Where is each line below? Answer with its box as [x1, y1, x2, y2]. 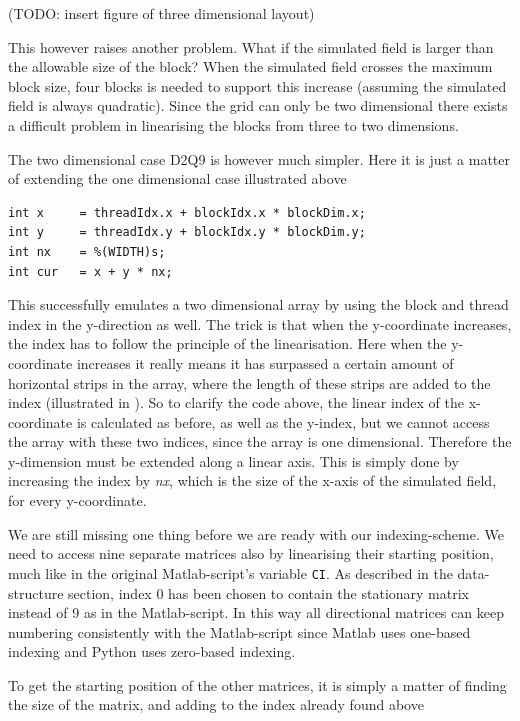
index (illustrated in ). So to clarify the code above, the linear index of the [8, 392, 465, 413]
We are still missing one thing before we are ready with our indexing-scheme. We [8, 523, 504, 544]
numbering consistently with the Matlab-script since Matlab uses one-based [8, 621, 471, 642]
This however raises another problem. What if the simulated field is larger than [8, 36, 494, 57]
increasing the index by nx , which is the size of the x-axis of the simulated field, [8, 470, 497, 491]
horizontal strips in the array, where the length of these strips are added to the [8, 372, 491, 393]
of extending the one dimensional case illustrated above [8, 168, 347, 189]
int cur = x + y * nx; [8, 264, 173, 279]
